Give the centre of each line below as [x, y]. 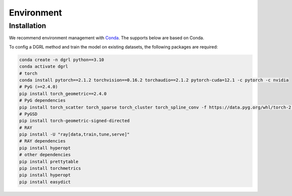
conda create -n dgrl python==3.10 [62, 60]
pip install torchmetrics [50, 168]
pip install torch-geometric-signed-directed [74, 121]
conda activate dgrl [44, 66]
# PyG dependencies [42, 100]
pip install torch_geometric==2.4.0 [63, 94]
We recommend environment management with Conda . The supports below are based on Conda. [107, 38]
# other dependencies [45, 155]
